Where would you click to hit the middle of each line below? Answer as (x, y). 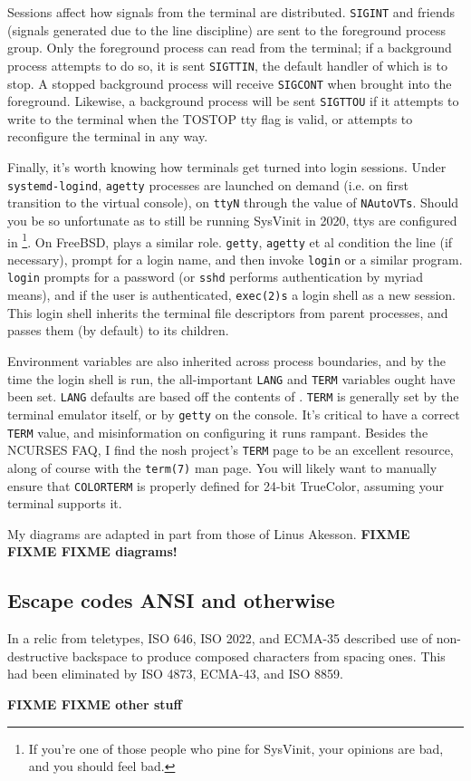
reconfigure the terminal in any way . (108, 136)
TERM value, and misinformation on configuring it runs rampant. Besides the (218, 432)
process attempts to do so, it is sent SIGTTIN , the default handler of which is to (227, 65)
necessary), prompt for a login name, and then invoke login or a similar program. (235, 259)
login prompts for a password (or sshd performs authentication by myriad (215, 277)
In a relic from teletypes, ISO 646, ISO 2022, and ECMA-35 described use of (220, 638)
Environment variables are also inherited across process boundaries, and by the (227, 360)
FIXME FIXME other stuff (95, 704)
